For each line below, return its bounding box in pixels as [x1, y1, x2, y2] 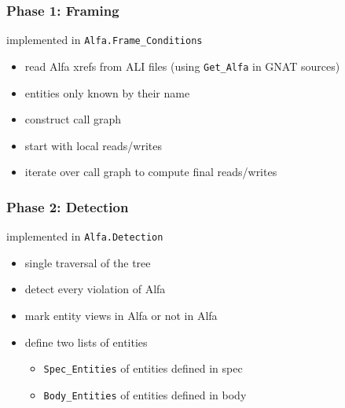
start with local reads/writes [24, 137, 162, 153]
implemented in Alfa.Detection [6, 228, 163, 244]
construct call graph [24, 111, 122, 127]
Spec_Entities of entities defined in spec [43, 360, 243, 377]
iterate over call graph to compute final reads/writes [24, 164, 277, 180]
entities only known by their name [24, 84, 190, 101]
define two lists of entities [24, 333, 148, 350]
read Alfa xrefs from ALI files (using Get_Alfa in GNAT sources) [24, 57, 340, 74]
